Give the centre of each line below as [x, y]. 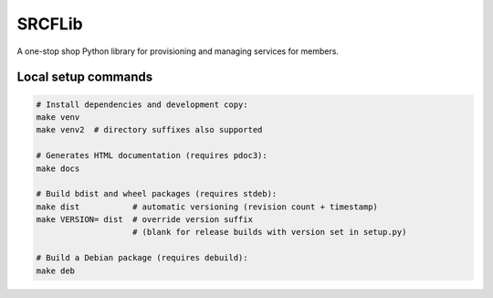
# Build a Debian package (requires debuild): [142, 258]
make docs [58, 168]
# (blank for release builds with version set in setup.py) [270, 232]
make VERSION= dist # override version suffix [144, 220]
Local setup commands [85, 77]
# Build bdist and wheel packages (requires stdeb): [157, 194]
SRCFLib [50, 24]
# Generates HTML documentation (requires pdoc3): [152, 156]
